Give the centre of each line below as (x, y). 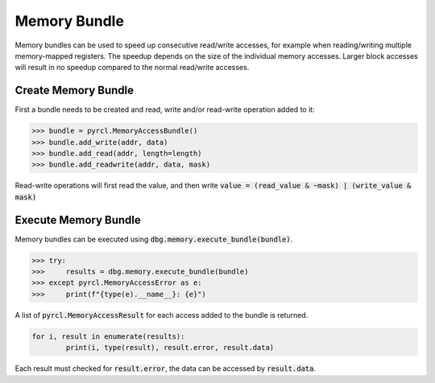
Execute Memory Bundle (78, 220)
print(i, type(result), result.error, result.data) (170, 348)
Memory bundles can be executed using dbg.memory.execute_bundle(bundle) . (154, 239)
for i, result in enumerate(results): (108, 336)
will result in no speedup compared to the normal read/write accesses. (132, 68)
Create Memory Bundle (75, 91)
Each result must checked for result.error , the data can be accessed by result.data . (165, 369)
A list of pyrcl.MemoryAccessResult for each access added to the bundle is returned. (162, 315)
